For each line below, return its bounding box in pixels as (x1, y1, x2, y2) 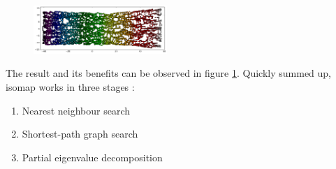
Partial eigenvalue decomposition (22, 149, 163, 164)
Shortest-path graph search (22, 126, 138, 141)
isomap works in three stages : (6, 80, 135, 94)
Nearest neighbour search (22, 103, 131, 117)
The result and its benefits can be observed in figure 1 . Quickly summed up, (6, 66, 332, 80)
